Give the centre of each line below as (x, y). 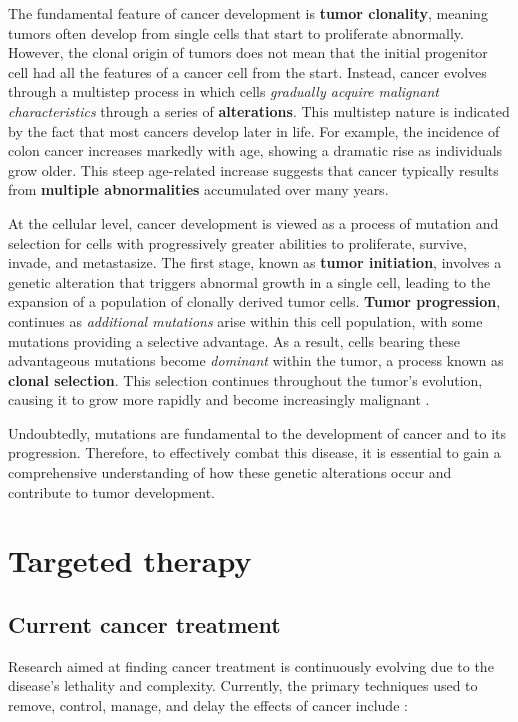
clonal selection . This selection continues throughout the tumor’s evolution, (245, 379)
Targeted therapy (130, 560)
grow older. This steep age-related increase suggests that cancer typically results (253, 169)
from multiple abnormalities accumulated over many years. (198, 189)
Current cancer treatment (144, 624)
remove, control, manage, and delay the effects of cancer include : (208, 705)
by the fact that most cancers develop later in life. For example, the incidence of (254, 130)
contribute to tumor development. (111, 491)
